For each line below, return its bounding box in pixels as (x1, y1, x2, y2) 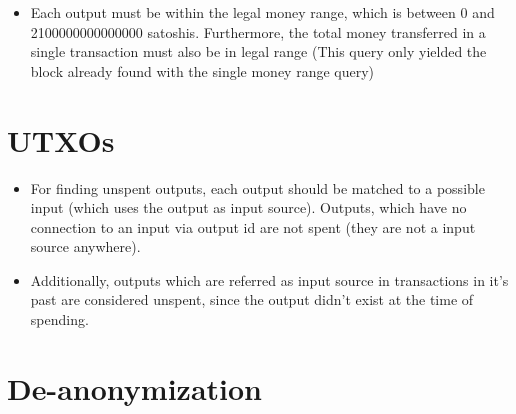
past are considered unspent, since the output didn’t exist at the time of (30, 289, 474, 310)
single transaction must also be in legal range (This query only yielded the (30, 41, 487, 62)
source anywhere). (30, 236, 141, 257)
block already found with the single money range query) (30, 60, 375, 81)
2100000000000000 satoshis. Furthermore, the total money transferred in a (30, 21, 486, 42)
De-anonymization (7, 367, 262, 408)
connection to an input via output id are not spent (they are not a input (30, 216, 476, 237)
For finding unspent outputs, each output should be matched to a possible (30, 177, 485, 198)
